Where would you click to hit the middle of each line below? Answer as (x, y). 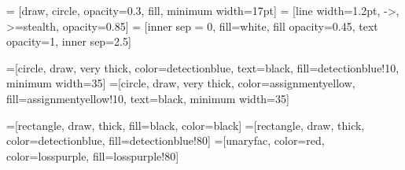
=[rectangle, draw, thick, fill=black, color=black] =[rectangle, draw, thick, (186, 125)
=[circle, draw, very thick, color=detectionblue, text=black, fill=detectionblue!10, (203, 67)
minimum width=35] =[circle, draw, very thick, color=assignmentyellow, (181, 83)
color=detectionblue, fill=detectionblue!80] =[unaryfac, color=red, (166, 140)
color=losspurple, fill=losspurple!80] (93, 155)
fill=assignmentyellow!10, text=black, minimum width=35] (148, 98)
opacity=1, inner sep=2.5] (69, 41)
